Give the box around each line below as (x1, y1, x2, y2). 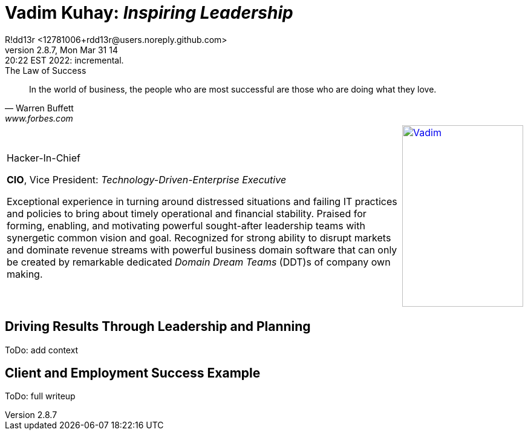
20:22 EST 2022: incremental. (5, 54, 124, 65)
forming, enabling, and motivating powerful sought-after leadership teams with (7, 219, 365, 232)
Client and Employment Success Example (5, 365, 261, 381)
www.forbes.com (5, 113, 73, 123)
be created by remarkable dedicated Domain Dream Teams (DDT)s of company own (7, 255, 391, 268)
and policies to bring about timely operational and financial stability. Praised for (7, 207, 367, 220)
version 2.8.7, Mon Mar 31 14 (5, 44, 118, 55)
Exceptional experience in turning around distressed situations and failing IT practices (7, 195, 397, 208)
